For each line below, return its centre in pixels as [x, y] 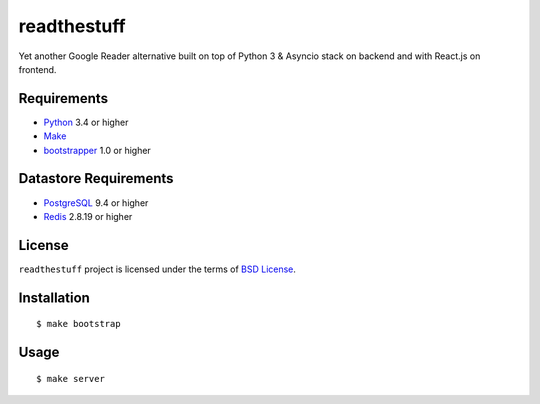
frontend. [37, 69]
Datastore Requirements [96, 178]
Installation [54, 297]
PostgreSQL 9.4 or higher [96, 202]
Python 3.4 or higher [86, 122]
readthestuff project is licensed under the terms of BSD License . [157, 269]
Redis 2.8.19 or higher [88, 216]
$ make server [70, 378]
